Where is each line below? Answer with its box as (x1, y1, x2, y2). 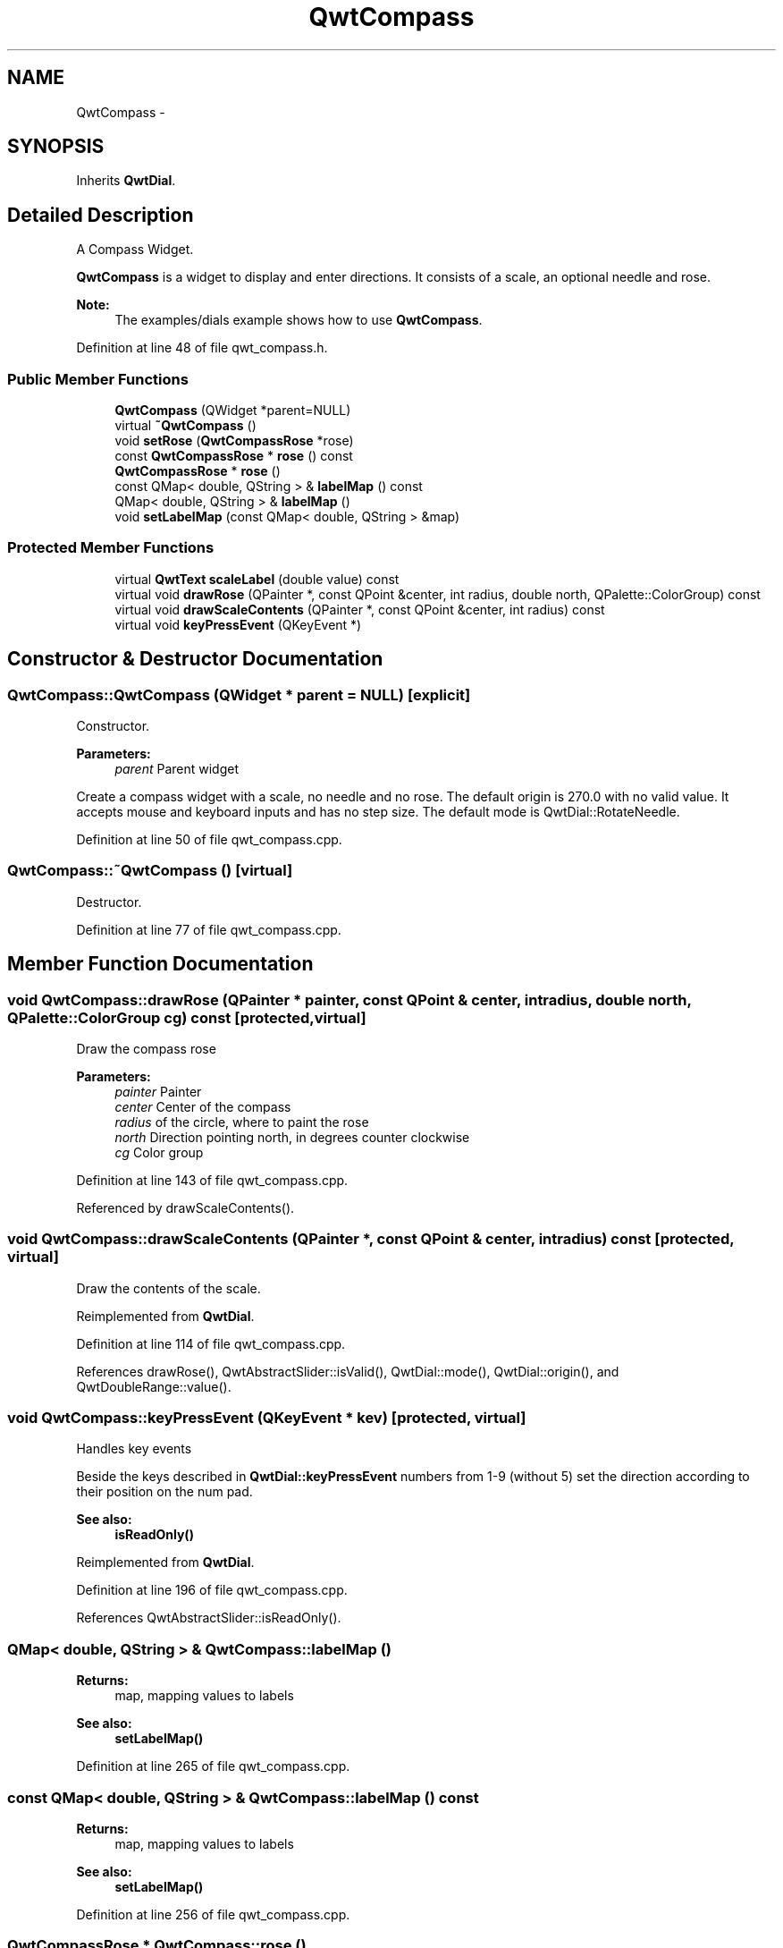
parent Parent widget (114, 761, 240, 776)
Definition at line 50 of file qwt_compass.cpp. (76, 832, 342, 847)
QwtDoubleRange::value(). (76, 1378, 232, 1394)
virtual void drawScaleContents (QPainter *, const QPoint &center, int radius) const (114, 601, 605, 617)
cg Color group (114, 1144, 204, 1160)
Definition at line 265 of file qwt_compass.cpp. (76, 1758, 350, 1774)
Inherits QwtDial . (76, 173, 176, 189)
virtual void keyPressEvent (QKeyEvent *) (114, 616, 362, 632)
